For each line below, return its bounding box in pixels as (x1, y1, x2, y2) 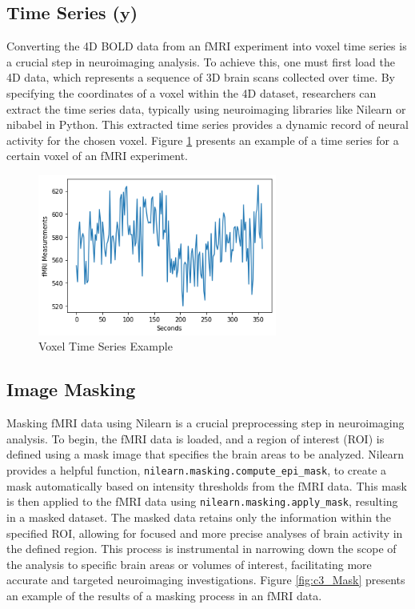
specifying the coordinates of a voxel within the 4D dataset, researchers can (6, 84, 377, 101)
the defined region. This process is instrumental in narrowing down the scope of (6, 540, 397, 557)
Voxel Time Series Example (38, 338, 173, 355)
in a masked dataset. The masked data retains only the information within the (6, 508, 392, 525)
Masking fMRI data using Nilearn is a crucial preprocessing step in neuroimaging (6, 415, 405, 431)
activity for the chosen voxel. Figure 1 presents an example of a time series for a (6, 131, 399, 148)
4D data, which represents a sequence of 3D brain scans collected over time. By (6, 69, 395, 86)
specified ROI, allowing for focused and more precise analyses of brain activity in (6, 524, 403, 541)
